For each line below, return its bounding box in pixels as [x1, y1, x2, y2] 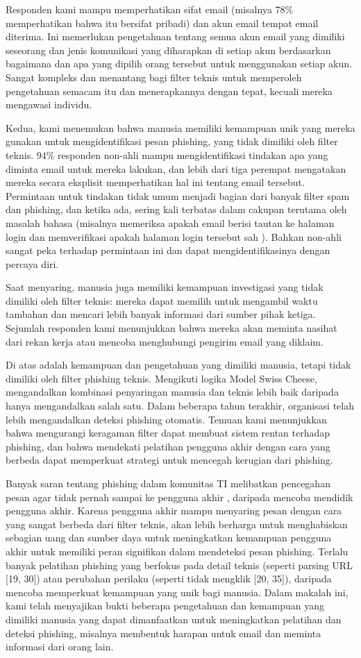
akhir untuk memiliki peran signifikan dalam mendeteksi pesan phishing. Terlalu [6, 543, 349, 558]
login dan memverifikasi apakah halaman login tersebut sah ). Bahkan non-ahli [6, 229, 342, 244]
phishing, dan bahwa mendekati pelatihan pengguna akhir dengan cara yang [6, 439, 330, 453]
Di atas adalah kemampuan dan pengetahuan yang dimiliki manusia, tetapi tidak [6, 357, 351, 372]
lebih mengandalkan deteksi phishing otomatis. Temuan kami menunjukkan [6, 412, 327, 426]
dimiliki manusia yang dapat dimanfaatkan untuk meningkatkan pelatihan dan [6, 611, 342, 626]
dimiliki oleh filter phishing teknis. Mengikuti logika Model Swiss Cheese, [6, 371, 317, 385]
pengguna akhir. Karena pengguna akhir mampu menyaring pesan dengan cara [6, 503, 342, 518]
